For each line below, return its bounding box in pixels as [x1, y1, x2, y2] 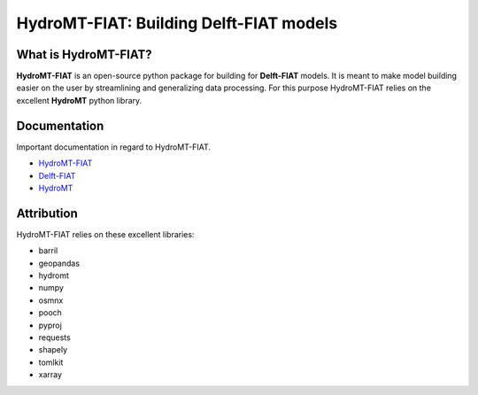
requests [38, 332, 71, 343]
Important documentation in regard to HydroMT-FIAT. [16, 142, 212, 152]
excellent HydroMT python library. [16, 95, 143, 105]
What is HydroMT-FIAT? [16, 47, 152, 62]
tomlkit [38, 357, 64, 368]
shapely [38, 345, 68, 355]
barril [38, 245, 58, 256]
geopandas [38, 258, 80, 268]
